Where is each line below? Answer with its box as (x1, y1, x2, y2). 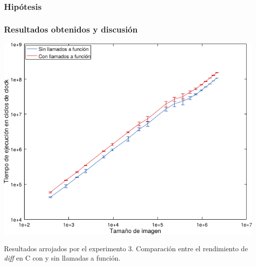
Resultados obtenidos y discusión (4, 23, 138, 35)
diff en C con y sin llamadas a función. (4, 253, 121, 263)
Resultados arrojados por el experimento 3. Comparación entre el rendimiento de (4, 243, 248, 253)
